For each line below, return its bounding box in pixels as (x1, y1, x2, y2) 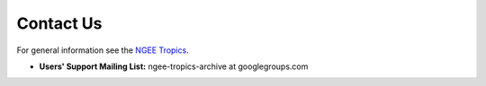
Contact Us (16, 13, 103, 33)
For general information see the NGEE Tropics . (16, 45, 189, 56)
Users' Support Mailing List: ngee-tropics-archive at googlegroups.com (39, 61, 309, 72)
